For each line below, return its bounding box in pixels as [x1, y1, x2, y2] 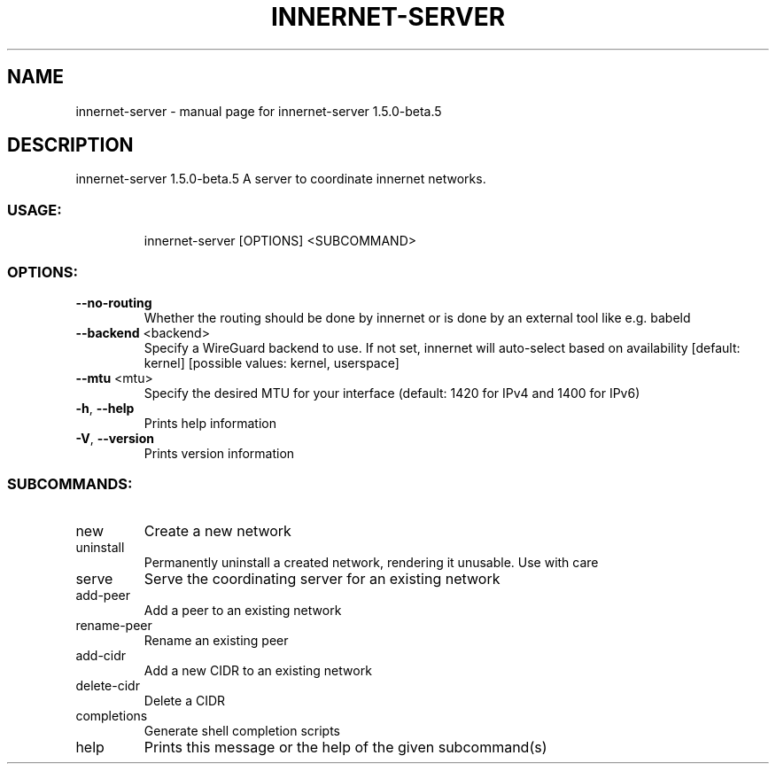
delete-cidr [75, 677, 140, 693]
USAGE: [7, 200, 62, 219]
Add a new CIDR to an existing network [144, 662, 372, 678]
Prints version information [144, 445, 295, 461]
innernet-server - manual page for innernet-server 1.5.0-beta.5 [75, 103, 442, 119]
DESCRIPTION [7, 134, 134, 157]
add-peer [75, 587, 131, 603]
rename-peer [75, 617, 152, 633]
